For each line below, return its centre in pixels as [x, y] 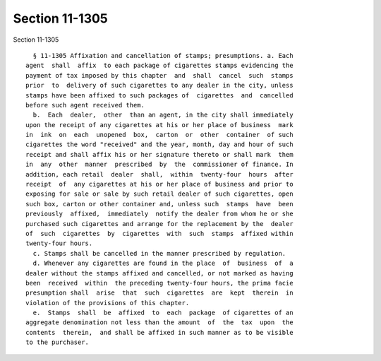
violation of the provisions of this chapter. [108, 303]
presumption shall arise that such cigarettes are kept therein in [159, 293]
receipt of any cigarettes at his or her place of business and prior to [159, 184]
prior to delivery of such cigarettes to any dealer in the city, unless [159, 85]
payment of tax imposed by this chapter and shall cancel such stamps [159, 75]
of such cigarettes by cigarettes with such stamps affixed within [159, 233]
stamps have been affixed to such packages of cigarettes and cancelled [159, 95]
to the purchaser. [58, 342]
